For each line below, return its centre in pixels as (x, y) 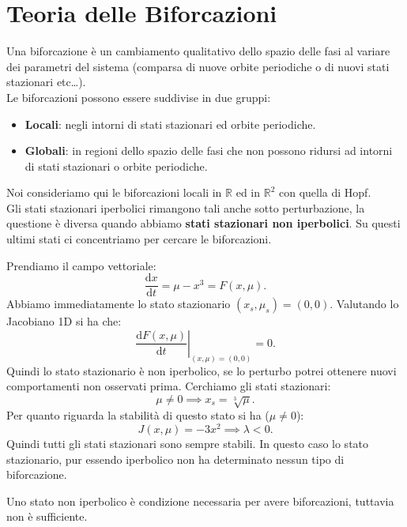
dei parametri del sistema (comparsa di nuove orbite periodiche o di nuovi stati (198, 66)
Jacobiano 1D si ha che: (64, 321)
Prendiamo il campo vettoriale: (81, 265)
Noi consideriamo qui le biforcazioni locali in (114, 192)
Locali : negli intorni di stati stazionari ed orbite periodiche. (170, 124)
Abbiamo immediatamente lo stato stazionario (119, 304)
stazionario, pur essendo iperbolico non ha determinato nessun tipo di (175, 459)
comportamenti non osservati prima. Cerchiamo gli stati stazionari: (169, 386)
